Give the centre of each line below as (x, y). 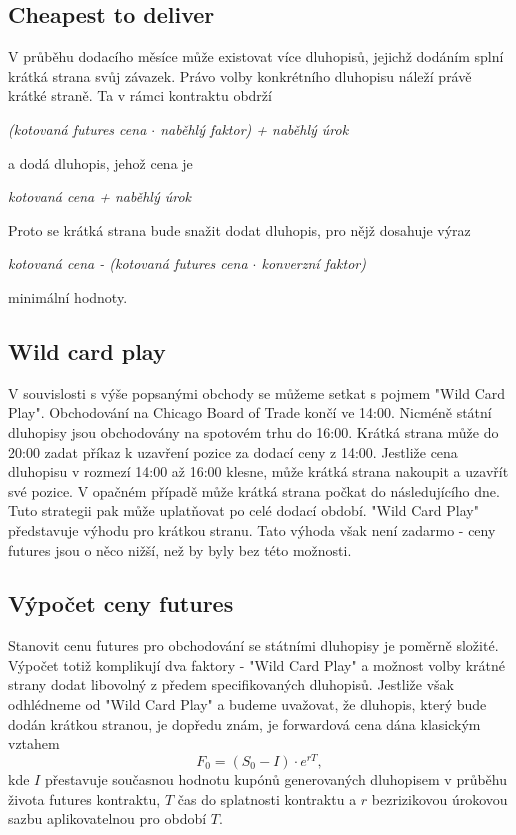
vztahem (34, 743)
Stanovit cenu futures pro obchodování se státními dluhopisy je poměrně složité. (253, 645)
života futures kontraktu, (84, 798)
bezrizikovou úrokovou (439, 798)
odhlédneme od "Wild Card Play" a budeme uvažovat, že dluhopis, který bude (247, 704)
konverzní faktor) (313, 263)
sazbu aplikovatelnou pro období (107, 818)
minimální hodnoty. (68, 296)
